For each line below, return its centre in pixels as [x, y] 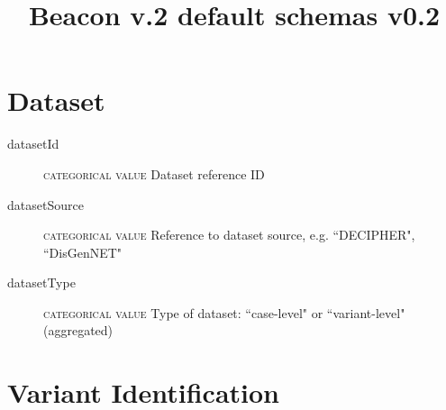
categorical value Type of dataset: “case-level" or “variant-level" [224, 312]
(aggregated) [78, 330]
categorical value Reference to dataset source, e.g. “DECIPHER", [229, 235]
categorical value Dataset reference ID [154, 173]
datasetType [41, 282]
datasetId [33, 144]
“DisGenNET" [83, 252]
